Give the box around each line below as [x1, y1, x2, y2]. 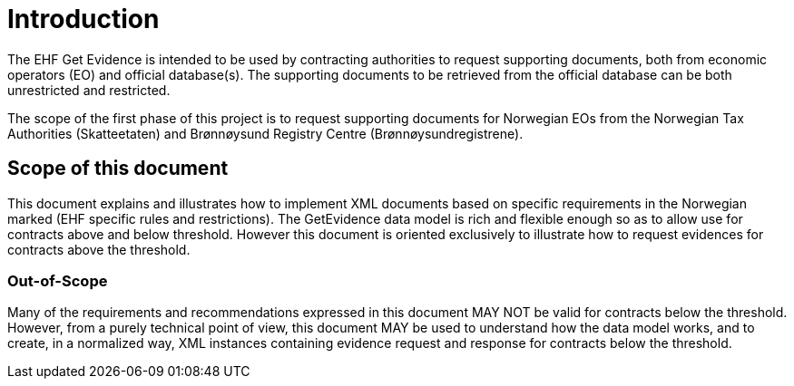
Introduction [7, 4, 160, 34]
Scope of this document [7, 157, 229, 180]
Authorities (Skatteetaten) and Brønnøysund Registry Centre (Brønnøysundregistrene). [7, 125, 524, 141]
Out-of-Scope [7, 271, 108, 290]
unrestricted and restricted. [7, 82, 171, 98]
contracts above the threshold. [7, 241, 191, 257]
